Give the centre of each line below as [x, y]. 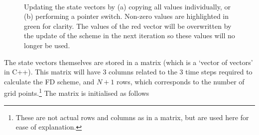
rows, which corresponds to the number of [180, 81]
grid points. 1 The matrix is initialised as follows [77, 92]
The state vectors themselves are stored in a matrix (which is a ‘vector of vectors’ [129, 62]
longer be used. [47, 45]
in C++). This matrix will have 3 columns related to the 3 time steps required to [128, 72]
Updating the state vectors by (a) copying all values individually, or [127, 6]
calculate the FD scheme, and [49, 81]
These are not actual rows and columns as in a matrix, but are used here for [132, 117]
